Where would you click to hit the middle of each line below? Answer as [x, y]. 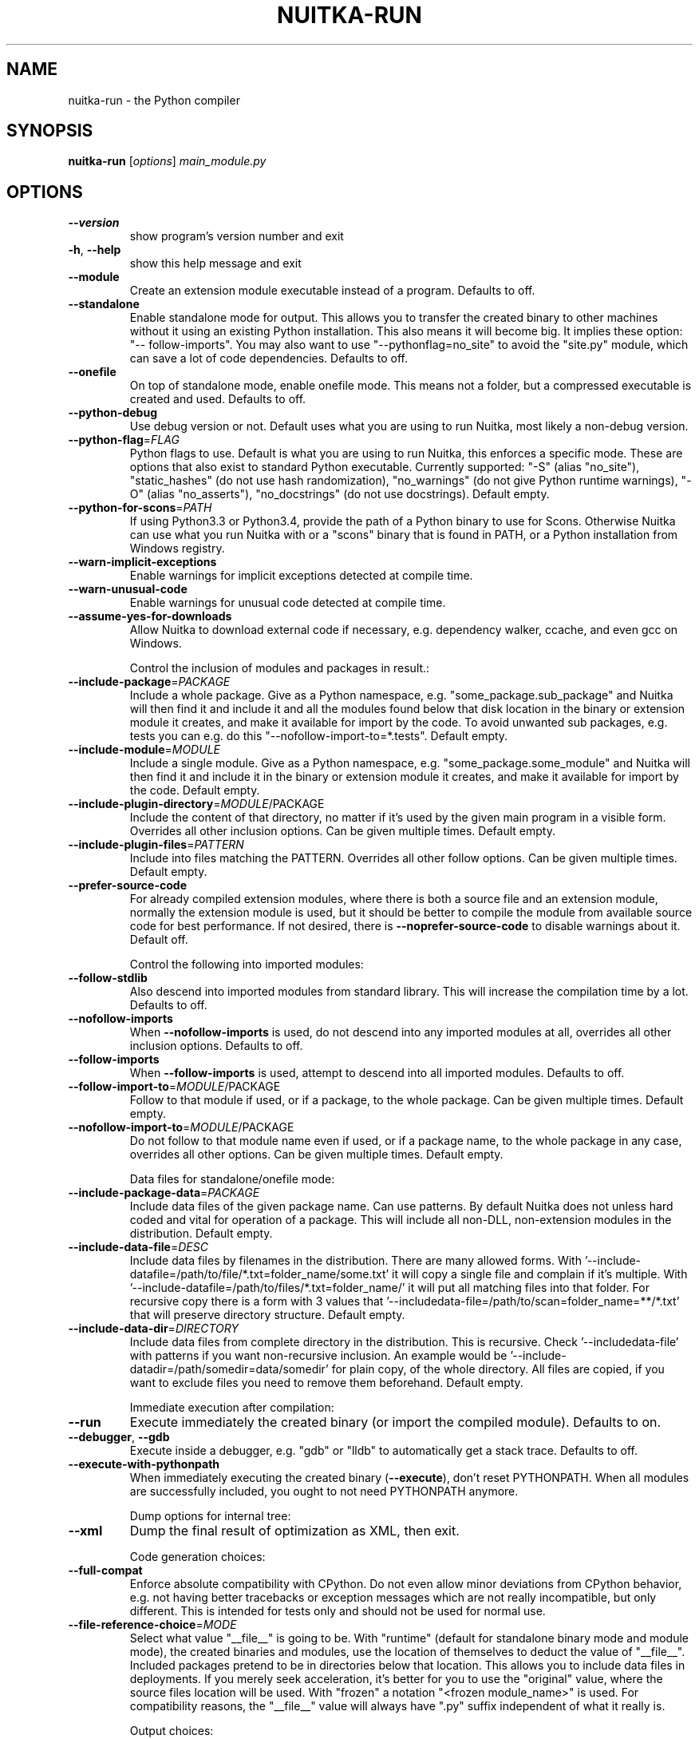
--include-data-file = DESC [138, 1247]
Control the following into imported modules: [247, 965]
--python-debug [113, 413]
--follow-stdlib [108, 978]
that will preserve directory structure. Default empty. [267, 1315]
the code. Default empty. [195, 790]
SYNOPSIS [50, 131]
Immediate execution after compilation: [232, 1408]
